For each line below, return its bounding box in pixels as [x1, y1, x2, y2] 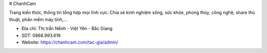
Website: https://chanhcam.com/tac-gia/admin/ [21, 39, 119, 45]
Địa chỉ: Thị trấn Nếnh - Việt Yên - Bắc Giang [21, 26, 113, 31]
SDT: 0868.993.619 [21, 32, 61, 38]
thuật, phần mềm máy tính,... [9, 16, 68, 22]
